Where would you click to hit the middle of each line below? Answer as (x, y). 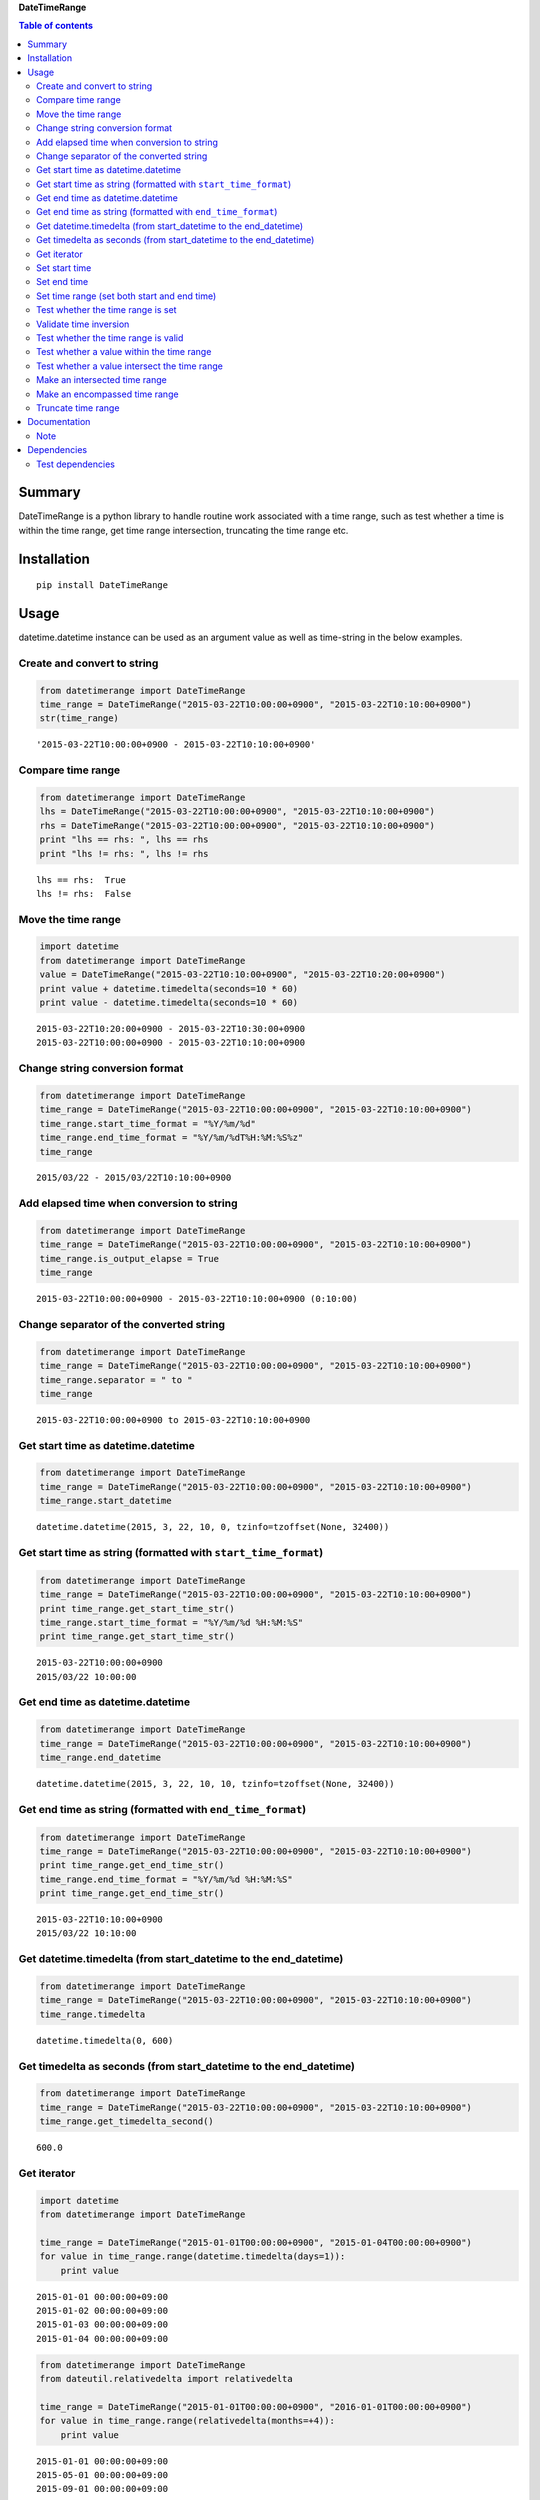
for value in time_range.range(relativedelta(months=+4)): (187, 2421)
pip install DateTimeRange (102, 585)
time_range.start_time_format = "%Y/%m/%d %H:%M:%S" (171, 1622)
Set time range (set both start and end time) (126, 296)
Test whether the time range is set (106, 310)
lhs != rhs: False (84, 893)
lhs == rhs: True (81, 879)
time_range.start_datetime (105, 1501)
